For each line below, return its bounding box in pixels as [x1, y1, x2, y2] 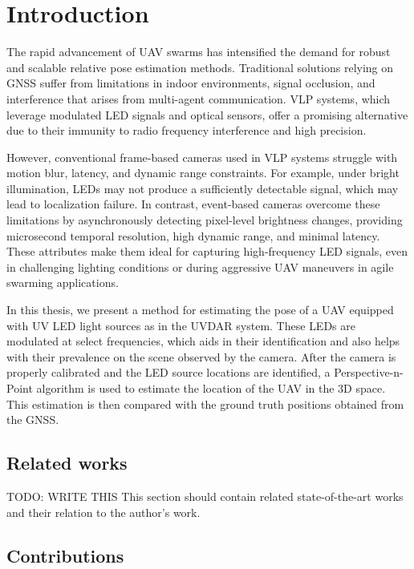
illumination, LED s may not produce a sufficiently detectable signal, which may [6, 180, 399, 196]
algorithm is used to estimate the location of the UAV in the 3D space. [36, 380, 386, 396]
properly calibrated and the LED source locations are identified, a [6, 364, 331, 381]
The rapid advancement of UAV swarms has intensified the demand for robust [6, 43, 391, 60]
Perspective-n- [334, 364, 404, 381]
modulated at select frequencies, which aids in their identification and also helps [6, 333, 400, 349]
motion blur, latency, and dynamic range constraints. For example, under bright [6, 164, 400, 181]
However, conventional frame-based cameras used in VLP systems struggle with [6, 148, 398, 165]
